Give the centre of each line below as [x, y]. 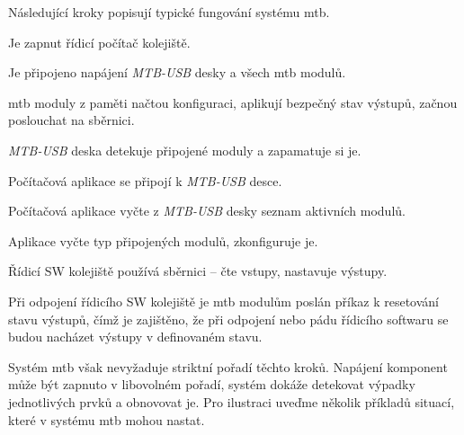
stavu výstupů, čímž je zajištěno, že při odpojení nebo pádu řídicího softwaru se [228, 319]
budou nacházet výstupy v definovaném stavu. [135, 337]
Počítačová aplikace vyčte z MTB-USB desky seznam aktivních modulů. [207, 211]
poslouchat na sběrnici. [71, 120]
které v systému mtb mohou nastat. [107, 419]
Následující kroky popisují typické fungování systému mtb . [169, 12]
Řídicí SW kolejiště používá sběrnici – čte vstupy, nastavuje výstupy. [198, 271]
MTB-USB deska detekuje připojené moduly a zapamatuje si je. [185, 150]
